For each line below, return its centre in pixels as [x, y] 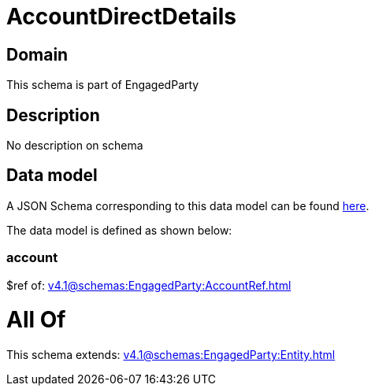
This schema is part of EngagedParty [103, 85]
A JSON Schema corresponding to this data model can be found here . [188, 205]
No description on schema [75, 146]
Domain [37, 54]
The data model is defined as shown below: [119, 230]
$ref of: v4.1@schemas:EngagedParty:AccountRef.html [149, 285]
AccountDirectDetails [121, 17]
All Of [36, 320]
